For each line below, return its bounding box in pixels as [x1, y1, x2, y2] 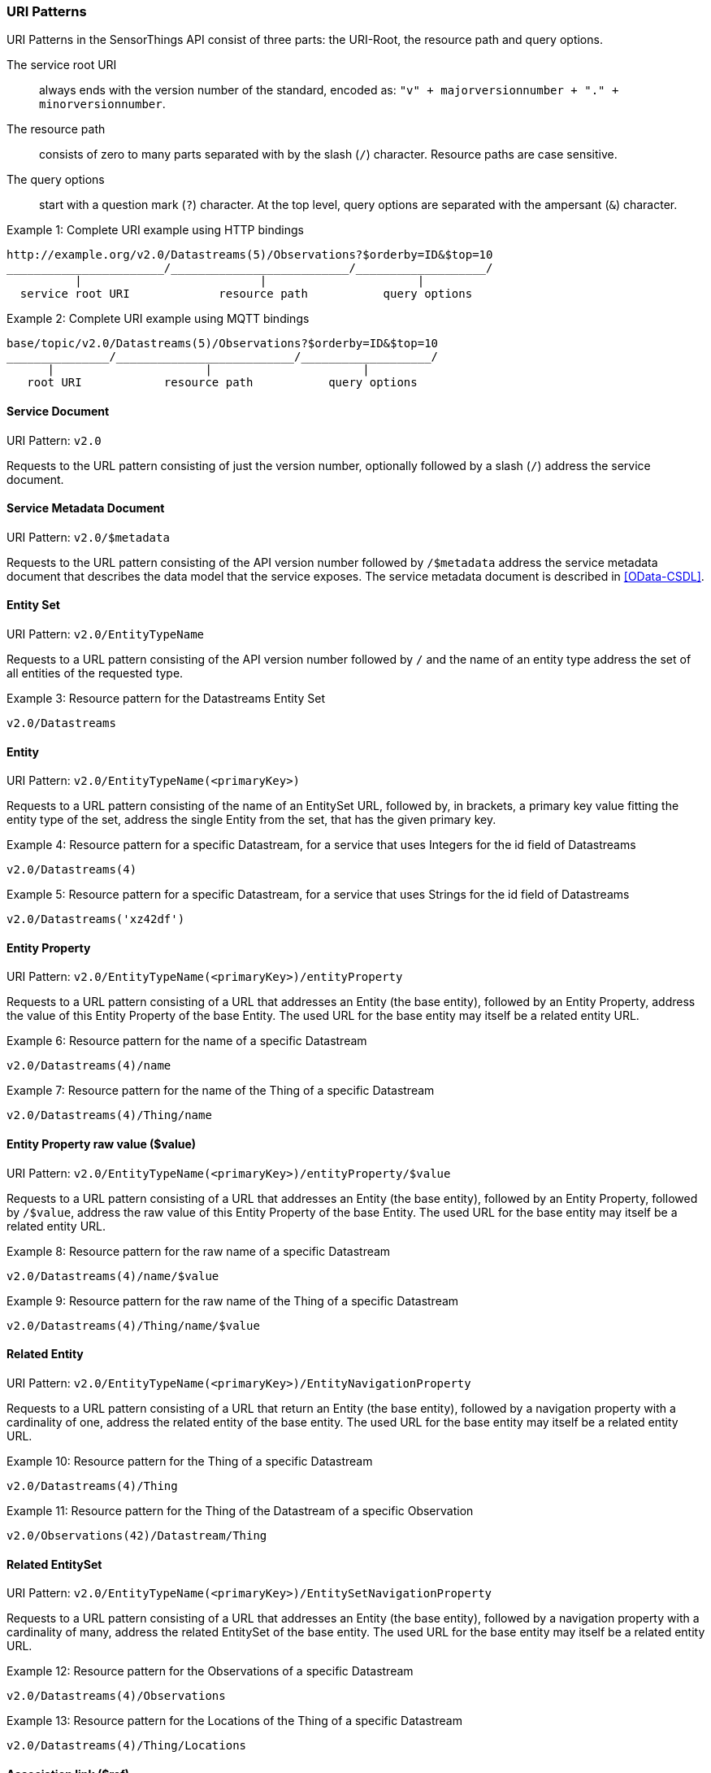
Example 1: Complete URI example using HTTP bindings [7, 223, 304, 237]
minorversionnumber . [39, 97, 166, 111]
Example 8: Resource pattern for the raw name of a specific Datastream [7, 1244, 391, 1258]
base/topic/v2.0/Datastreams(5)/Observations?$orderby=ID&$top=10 [7, 337, 439, 351]
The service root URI [7, 58, 117, 72]
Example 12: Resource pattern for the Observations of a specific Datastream [7, 1664, 414, 1679]
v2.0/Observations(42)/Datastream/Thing [7, 1528, 267, 1542]
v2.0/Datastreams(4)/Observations [7, 1689, 226, 1703]
